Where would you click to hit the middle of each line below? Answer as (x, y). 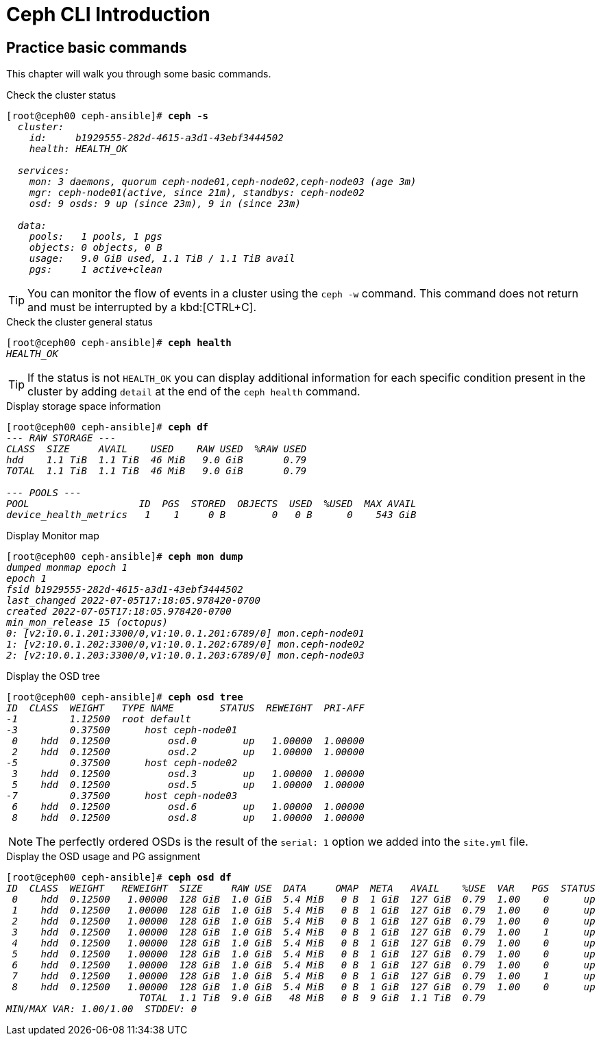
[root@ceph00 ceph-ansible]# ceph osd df (119, 878)
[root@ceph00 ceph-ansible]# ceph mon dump (125, 557)
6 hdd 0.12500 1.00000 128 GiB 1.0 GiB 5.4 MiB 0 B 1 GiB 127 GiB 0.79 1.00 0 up (304, 965)
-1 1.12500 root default (99, 719)
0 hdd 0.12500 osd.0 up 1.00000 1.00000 (188, 741)
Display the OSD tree (53, 676)
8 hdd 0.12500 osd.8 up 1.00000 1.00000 (188, 818)
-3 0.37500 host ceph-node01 (122, 730)
